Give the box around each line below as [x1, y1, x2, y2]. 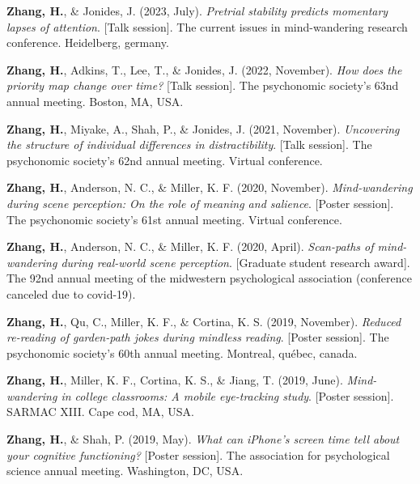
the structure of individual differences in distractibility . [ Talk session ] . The [6, 136, 372, 153]
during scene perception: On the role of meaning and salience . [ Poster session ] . [6, 194, 394, 211]
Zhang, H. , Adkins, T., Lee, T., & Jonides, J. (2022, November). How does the [6, 61, 402, 78]
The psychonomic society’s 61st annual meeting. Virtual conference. [6, 210, 342, 227]
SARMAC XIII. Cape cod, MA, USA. [6, 403, 194, 420]
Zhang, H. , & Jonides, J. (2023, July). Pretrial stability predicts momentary [6, 2, 388, 19]
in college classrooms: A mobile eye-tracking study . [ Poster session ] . [61, 387, 394, 404]
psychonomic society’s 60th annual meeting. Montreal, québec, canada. [6, 344, 358, 361]
